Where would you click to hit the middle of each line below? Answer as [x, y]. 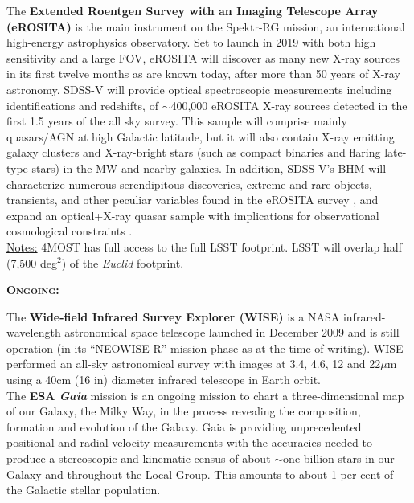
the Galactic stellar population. [84, 490]
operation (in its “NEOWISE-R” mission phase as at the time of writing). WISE [205, 348]
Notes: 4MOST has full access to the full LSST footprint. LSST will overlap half [204, 246]
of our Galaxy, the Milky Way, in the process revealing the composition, [184, 411]
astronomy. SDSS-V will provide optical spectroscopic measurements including [199, 89]
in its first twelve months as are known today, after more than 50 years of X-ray [203, 74]
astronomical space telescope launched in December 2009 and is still [232, 332]
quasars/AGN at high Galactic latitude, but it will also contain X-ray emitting [201, 136]
